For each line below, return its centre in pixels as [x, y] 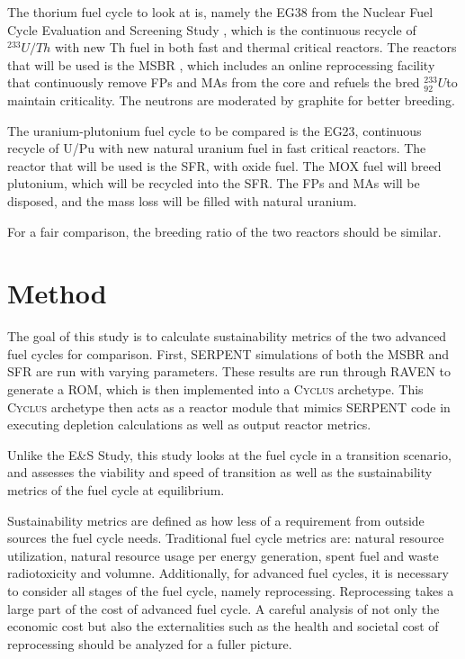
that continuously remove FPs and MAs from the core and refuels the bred [214, 82]
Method [57, 293]
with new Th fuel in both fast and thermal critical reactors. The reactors [255, 47]
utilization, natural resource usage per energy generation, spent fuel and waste [223, 555]
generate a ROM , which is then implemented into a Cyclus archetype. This [215, 389]
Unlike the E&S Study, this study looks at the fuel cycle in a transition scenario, [229, 454]
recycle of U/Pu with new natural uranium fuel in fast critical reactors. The [217, 148]
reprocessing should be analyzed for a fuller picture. [150, 643]
